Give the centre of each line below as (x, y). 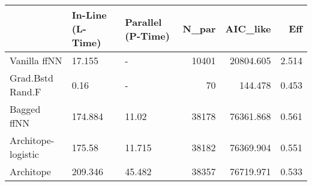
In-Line (89, 15)
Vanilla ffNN (36, 60)
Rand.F (25, 91)
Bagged (25, 109)
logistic (24, 154)
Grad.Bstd (31, 78)
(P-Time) (147, 35)
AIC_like (248, 28)
